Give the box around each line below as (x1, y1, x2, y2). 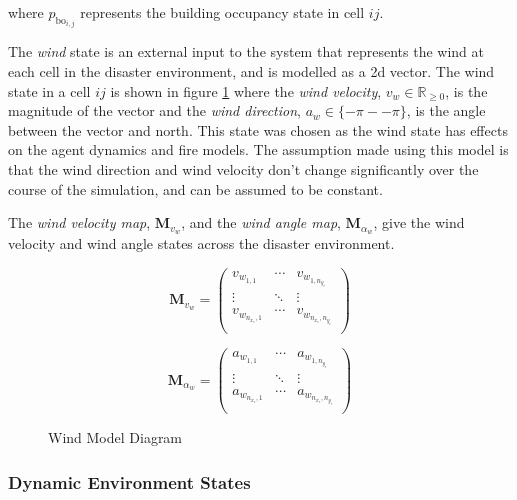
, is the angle (406, 100, 486, 121)
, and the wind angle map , (181, 212, 341, 233)
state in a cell (8, 80, 91, 101)
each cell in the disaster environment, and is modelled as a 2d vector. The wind (8, 61, 495, 82)
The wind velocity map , (8, 212, 151, 233)
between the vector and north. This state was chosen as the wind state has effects (8, 119, 508, 140)
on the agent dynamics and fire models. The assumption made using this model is (8, 139, 509, 160)
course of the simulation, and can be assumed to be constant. (8, 178, 383, 199)
